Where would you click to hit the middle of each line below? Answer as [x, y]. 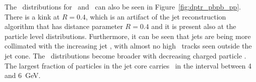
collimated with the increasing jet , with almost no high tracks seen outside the [128, 46]
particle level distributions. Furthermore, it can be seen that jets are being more [128, 36]
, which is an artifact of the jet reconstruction [156, 16]
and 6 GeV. [23, 75]
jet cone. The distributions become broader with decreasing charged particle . [125, 55]
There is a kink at [32, 16]
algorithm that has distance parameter [64, 26]
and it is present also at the [194, 26]
